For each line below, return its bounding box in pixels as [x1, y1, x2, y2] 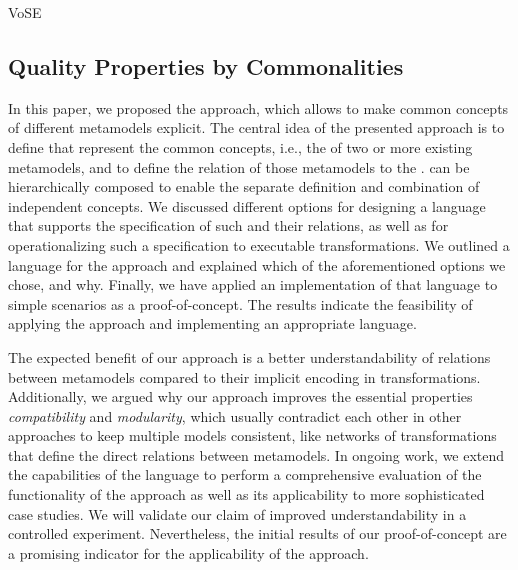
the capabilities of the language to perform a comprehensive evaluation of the [8, 464, 482, 485]
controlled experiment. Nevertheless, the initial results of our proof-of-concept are [8, 523, 507, 544]
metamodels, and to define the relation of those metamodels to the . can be [8, 156, 470, 177]
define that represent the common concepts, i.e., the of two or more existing [8, 136, 473, 157]
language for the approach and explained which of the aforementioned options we [8, 254, 506, 275]
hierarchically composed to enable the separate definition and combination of [8, 176, 480, 197]
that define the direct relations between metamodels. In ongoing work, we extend [8, 444, 505, 465]
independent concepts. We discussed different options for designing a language [8, 195, 486, 216]
